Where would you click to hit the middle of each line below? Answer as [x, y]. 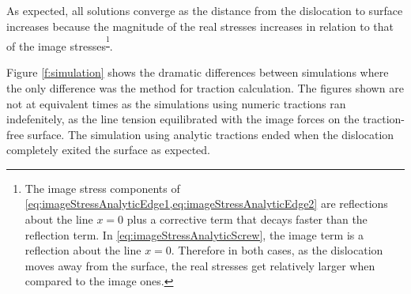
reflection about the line [83, 250]
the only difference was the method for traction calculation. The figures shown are [205, 87]
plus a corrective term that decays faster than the [247, 219]
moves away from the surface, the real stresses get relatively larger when [200, 265]
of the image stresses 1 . [60, 43]
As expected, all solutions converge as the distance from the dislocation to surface [205, 10]
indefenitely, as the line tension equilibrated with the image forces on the [183, 119]
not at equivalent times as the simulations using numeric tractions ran [176, 103]
